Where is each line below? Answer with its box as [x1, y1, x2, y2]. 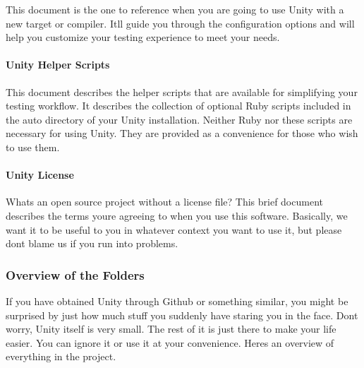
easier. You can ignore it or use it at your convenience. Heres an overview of [6, 335, 334, 350]
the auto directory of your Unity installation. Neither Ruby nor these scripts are [6, 112, 353, 126]
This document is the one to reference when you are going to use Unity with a [6, 2, 344, 16]
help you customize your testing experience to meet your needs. [6, 30, 280, 44]
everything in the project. [6, 349, 116, 364]
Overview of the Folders [6, 266, 145, 283]
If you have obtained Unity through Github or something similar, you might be [6, 293, 348, 308]
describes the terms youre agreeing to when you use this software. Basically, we [6, 208, 348, 222]
